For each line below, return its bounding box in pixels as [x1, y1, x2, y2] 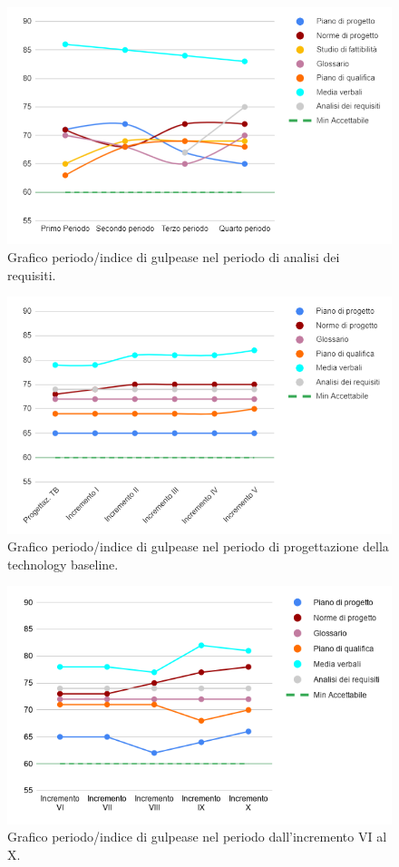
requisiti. [7, 265, 56, 284]
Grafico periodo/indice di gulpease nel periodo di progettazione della [7, 537, 389, 556]
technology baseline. [7, 554, 119, 573]
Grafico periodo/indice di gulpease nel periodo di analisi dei [7, 247, 340, 266]
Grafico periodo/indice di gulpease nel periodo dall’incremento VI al [7, 827, 387, 846]
